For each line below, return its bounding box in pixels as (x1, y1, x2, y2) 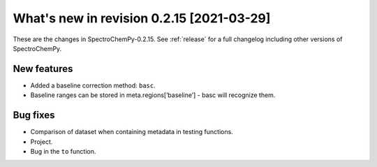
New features (13, 63, 73, 75)
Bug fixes (13, 109, 55, 122)
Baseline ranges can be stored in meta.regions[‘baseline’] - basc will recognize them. (30, 91, 276, 99)
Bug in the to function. (30, 147, 96, 155)
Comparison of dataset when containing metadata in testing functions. (30, 128, 233, 136)
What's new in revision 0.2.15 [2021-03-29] (13, 10, 271, 26)
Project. (30, 137, 53, 146)
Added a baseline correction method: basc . (30, 81, 156, 89)
